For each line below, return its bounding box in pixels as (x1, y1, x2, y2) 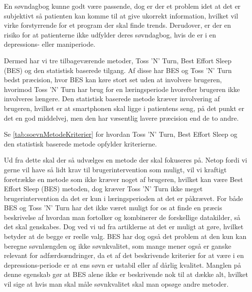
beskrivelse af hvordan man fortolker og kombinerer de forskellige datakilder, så (4, 212, 240, 222)
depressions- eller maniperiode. (4, 39, 95, 49)
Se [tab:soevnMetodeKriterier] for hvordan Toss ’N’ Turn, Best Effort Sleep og (4, 129, 237, 139)
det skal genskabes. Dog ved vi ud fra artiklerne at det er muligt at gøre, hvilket (4, 221, 244, 232)
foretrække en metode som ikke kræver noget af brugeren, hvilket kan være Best (4, 174, 243, 184)
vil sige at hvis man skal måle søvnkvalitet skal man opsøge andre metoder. (4, 279, 229, 289)
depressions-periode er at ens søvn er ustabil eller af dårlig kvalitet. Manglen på (4, 259, 241, 270)
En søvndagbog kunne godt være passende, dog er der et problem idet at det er (4, 1, 241, 11)
